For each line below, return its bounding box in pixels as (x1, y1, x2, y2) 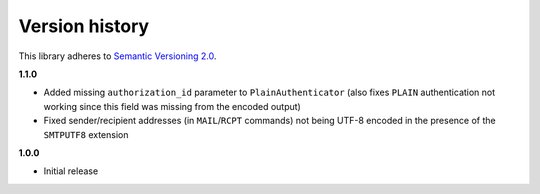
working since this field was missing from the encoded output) (43, 100, 302, 112)
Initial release (43, 165, 99, 177)
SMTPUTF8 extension (43, 128, 129, 140)
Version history (18, 15, 150, 37)
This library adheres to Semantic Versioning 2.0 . (18, 50, 217, 62)
